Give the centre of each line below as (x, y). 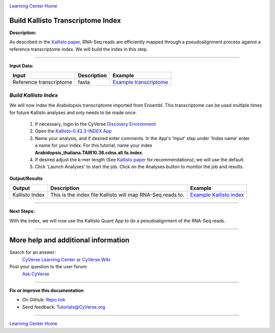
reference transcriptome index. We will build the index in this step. (79, 49)
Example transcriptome (140, 82)
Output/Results (26, 178)
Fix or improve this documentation (47, 290)
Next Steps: (22, 211)
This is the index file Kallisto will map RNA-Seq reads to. (117, 195)
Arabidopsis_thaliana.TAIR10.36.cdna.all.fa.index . (89, 152)
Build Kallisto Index (34, 95)
